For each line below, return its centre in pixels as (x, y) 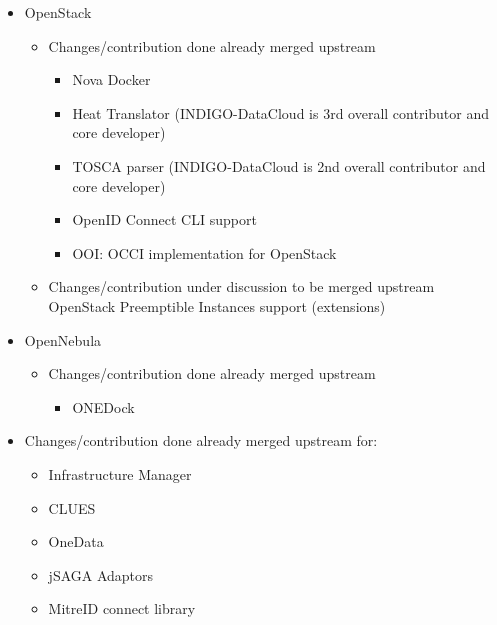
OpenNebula (63, 339)
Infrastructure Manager (120, 473)
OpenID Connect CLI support (164, 219)
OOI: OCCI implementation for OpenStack (204, 252)
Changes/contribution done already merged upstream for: (201, 440)
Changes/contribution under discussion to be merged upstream (241, 286)
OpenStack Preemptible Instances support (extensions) (217, 305)
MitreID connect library (122, 608)
